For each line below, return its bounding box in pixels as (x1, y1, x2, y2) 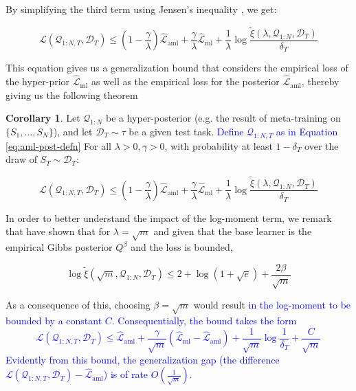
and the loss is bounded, (131, 240, 233, 254)
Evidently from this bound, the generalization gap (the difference (5, 352, 280, 366)
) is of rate (103, 367, 148, 381)
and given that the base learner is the (153, 224, 312, 238)
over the (304, 138, 339, 153)
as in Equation (276, 124, 338, 138)
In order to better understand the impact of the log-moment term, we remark (5, 210, 332, 225)
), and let (53, 124, 93, 138)
